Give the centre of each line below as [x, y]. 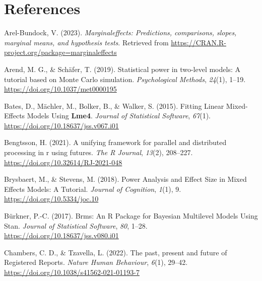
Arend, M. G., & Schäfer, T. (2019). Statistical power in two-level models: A [122, 69]
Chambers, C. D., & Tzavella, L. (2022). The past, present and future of [116, 252]
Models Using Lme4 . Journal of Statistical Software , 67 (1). [119, 116]
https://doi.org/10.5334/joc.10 [51, 199]
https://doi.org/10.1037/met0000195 [60, 89]
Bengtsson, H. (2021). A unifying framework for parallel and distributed [115, 142]
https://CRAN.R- [199, 42]
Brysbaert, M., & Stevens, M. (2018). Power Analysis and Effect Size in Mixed [125, 179]
